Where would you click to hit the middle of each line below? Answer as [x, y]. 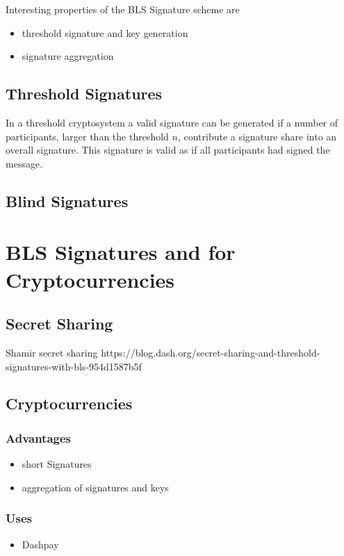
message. [24, 163]
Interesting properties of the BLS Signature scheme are [123, 9]
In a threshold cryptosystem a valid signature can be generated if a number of [172, 122]
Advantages [39, 438]
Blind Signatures [67, 201]
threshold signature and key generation [105, 32]
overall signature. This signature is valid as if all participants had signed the [168, 150]
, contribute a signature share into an [257, 136]
